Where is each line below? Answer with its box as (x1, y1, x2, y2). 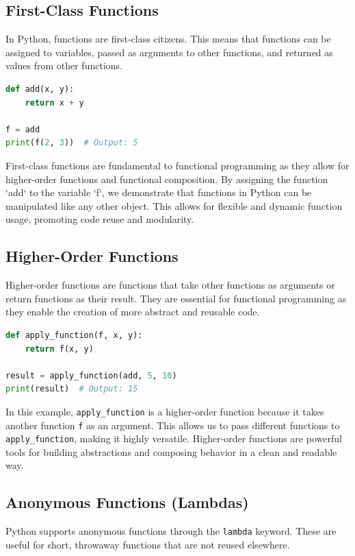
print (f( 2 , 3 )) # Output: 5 (5, 138, 138, 148)
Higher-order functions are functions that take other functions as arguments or (5, 278, 335, 292)
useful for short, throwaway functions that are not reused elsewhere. (5, 537, 290, 551)
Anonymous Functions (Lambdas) (5, 492, 249, 513)
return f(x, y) (25, 343, 94, 354)
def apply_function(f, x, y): (5, 330, 143, 340)
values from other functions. (5, 58, 122, 73)
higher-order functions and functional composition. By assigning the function (5, 171, 328, 186)
